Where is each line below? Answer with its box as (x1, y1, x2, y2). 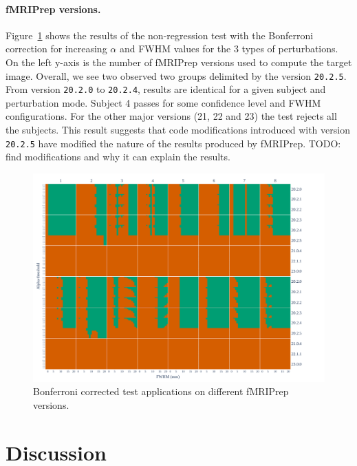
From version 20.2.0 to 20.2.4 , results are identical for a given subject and (6, 82, 326, 96)
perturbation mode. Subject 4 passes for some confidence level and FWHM (6, 95, 321, 109)
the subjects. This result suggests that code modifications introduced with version (6, 123, 350, 137)
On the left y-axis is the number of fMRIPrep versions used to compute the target (6, 54, 352, 69)
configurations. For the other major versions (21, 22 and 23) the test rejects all (6, 109, 337, 123)
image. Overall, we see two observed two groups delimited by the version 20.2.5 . (6, 68, 347, 83)
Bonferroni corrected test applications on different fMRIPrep (33, 384, 289, 399)
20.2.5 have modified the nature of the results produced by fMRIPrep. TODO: (6, 136, 341, 150)
